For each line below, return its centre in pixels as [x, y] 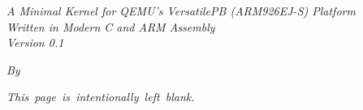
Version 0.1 [35, 42]
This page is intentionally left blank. [101, 97]
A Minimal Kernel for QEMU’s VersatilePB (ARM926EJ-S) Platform [181, 11]
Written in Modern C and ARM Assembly [111, 26]
